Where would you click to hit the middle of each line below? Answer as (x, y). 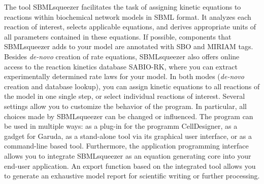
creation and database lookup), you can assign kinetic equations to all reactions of (132, 86)
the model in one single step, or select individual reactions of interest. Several (125, 96)
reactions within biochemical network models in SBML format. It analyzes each (128, 16)
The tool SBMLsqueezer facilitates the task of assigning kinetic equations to (123, 7)
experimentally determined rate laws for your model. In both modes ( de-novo (124, 76)
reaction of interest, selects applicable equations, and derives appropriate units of (130, 27)
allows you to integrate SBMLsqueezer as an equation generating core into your (128, 155)
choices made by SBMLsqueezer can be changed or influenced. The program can (129, 116)
